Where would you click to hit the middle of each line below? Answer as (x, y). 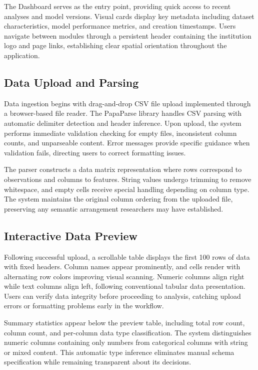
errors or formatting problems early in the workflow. (84, 306)
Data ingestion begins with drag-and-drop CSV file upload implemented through (127, 103)
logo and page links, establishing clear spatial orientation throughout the (115, 45)
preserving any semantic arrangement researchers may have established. (114, 208)
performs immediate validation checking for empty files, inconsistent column (120, 133)
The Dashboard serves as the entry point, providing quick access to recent (117, 6)
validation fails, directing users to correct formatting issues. (95, 152)
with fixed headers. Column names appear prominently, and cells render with (122, 266)
